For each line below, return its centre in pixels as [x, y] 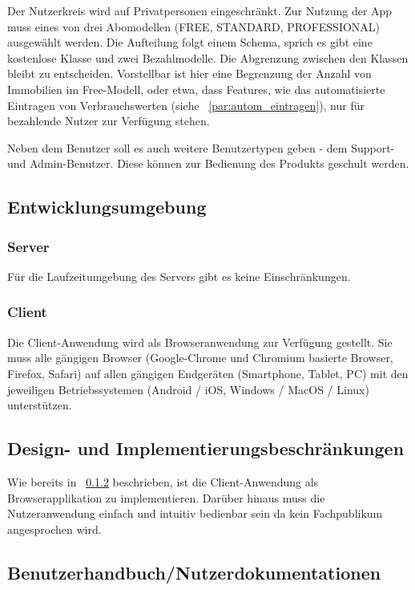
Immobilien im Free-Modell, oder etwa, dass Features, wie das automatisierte [196, 89]
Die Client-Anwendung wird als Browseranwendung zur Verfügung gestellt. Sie [200, 342]
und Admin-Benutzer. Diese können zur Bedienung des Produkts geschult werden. [208, 163]
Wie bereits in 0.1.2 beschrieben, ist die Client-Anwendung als [163, 481]
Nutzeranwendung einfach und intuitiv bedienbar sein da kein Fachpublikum [195, 513]
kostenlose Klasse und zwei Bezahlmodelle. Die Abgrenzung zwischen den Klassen [208, 57]
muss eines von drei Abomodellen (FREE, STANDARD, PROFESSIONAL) [194, 26]
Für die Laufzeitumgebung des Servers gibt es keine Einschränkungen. [179, 276]
